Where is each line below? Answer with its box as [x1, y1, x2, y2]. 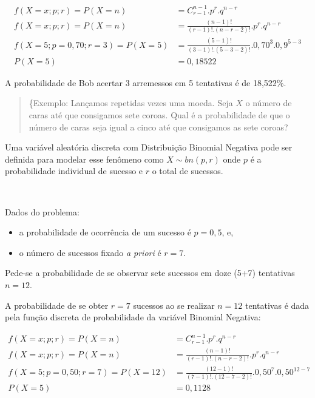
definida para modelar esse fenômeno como [5, 152, 164, 165]
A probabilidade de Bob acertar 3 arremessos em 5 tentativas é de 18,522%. [5, 76, 286, 89]
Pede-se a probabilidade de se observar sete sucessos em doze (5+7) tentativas [5, 266, 295, 279]
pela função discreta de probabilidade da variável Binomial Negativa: [5, 311, 261, 323]
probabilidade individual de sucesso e [5, 164, 143, 177]
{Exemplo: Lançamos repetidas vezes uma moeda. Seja [29, 96, 233, 109]
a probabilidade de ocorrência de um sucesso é [19, 226, 191, 238]
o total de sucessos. [152, 164, 223, 177]
